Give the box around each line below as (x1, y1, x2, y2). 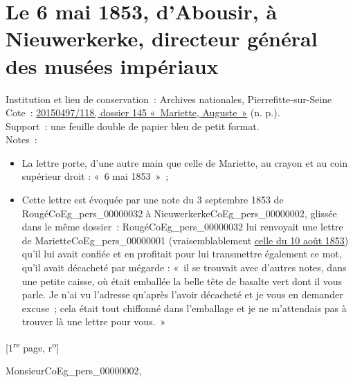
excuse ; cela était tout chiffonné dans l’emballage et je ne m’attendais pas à (21, 300, 347, 315)
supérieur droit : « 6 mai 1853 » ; (21, 169, 169, 183)
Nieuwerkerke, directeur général (6, 24, 318, 53)
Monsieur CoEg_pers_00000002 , (6, 363, 142, 378)
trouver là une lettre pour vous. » (21, 314, 166, 329)
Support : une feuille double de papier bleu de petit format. (6, 118, 260, 133)
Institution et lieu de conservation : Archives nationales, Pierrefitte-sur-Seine (6, 91, 332, 106)
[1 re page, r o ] (6, 338, 60, 354)
